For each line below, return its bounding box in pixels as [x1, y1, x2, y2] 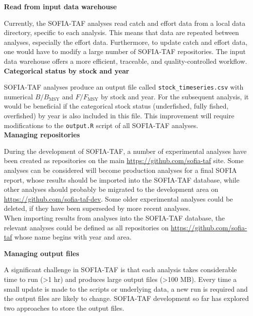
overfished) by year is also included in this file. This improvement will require [4, 111, 235, 120]
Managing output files [4, 248, 79, 258]
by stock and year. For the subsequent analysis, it [101, 91, 249, 101]
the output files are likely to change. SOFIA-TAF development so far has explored [4, 293, 249, 303]
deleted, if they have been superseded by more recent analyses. [4, 203, 191, 213]
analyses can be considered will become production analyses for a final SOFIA [4, 165, 237, 175]
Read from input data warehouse [4, 1, 117, 11]
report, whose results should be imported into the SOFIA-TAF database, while [4, 174, 239, 185]
